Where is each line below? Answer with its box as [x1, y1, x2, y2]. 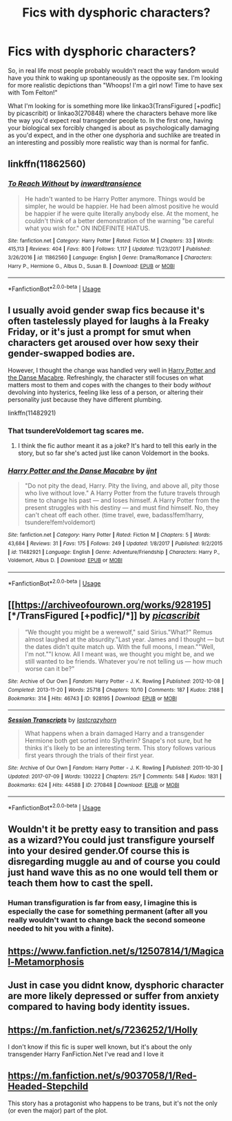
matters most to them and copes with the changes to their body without [8, 380, 211, 389]
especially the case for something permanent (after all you [8, 907, 208, 916]
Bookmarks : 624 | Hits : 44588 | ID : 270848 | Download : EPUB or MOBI [8, 781, 180, 788]
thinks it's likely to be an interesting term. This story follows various [24, 744, 216, 752]
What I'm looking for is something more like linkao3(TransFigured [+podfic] [8, 101, 221, 110]
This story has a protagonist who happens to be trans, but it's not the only [8, 1099, 218, 1107]
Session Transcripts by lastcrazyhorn [8, 716, 116, 724]
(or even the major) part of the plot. [8, 1106, 108, 1114]
